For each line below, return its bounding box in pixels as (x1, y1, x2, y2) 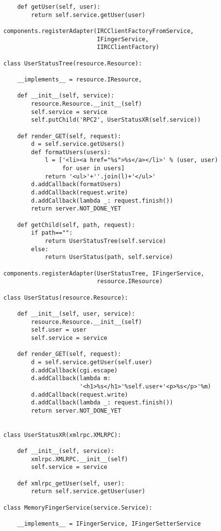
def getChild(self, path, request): (17, 221, 135, 228)
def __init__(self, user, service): (17, 310, 135, 317)
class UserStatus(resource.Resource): (3, 294, 128, 301)
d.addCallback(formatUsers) (31, 181, 121, 188)
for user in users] (62, 165, 125, 172)
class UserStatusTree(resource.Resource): (3, 60, 142, 67)
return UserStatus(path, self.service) (44, 254, 173, 261)
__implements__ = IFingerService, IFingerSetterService (17, 520, 201, 527)
